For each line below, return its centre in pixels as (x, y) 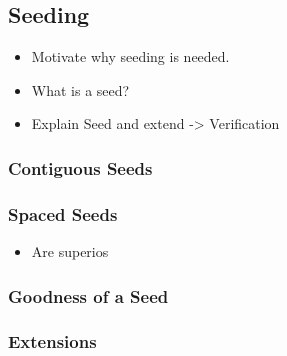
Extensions (52, 341)
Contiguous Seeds (80, 167)
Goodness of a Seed (88, 295)
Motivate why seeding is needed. (130, 56)
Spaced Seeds (63, 213)
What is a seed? (80, 89)
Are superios (70, 251)
